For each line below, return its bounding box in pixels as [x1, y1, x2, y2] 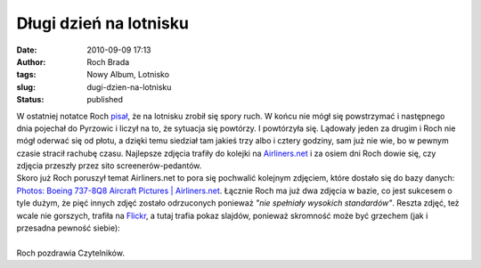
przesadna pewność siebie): [16, 223, 120, 233]
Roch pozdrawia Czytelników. [16, 248, 125, 258]
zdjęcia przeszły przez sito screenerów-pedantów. [16, 160, 202, 171]
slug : [16, 81, 36, 93]
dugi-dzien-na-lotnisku [86, 81, 172, 93]
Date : [16, 45, 37, 55]
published [86, 94, 124, 105]
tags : [16, 69, 37, 80]
